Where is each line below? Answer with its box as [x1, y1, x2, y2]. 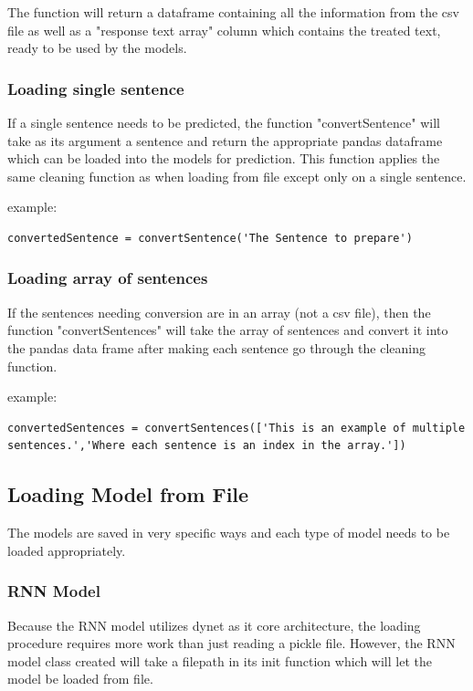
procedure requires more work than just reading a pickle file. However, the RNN [7, 633, 456, 653]
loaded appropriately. [7, 540, 126, 560]
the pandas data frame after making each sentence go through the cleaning [7, 338, 426, 357]
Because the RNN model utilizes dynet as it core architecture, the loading [7, 615, 421, 634]
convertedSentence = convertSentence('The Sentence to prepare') [7, 231, 413, 245]
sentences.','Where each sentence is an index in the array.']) [7, 439, 406, 453]
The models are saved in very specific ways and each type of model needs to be [7, 523, 450, 542]
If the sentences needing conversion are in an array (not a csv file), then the [7, 302, 431, 321]
